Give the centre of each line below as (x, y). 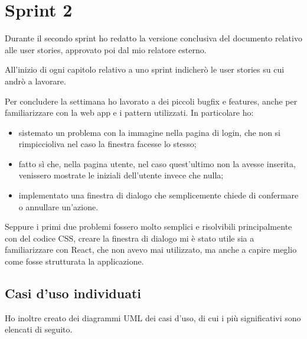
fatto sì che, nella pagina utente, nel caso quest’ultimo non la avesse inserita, (157, 163)
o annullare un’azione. (58, 206)
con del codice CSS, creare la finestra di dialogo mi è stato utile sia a (130, 238)
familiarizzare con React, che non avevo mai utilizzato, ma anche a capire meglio (151, 250)
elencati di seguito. (39, 329)
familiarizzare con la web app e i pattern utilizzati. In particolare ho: (129, 113)
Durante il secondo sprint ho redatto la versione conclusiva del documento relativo (153, 38)
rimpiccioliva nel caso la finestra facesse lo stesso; (107, 144)
